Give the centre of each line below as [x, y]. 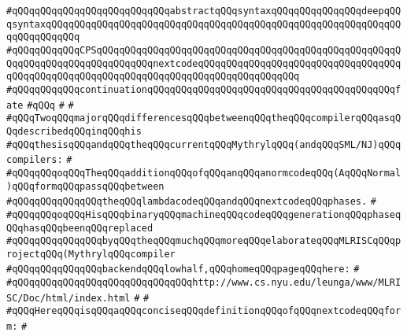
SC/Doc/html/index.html [68, 298]
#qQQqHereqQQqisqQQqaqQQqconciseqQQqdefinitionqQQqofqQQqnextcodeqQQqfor [204, 311]
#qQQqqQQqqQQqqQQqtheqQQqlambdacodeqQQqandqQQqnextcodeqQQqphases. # [192, 202]
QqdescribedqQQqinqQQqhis [74, 131]
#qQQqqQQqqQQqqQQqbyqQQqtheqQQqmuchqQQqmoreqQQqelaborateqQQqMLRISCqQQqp [204, 241]
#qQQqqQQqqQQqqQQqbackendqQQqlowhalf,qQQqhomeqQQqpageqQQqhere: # [183, 270]
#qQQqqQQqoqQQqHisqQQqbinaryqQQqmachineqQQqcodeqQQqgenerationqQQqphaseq [204, 214]
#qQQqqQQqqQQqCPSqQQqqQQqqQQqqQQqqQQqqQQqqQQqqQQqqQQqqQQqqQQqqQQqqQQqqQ [204, 50]
